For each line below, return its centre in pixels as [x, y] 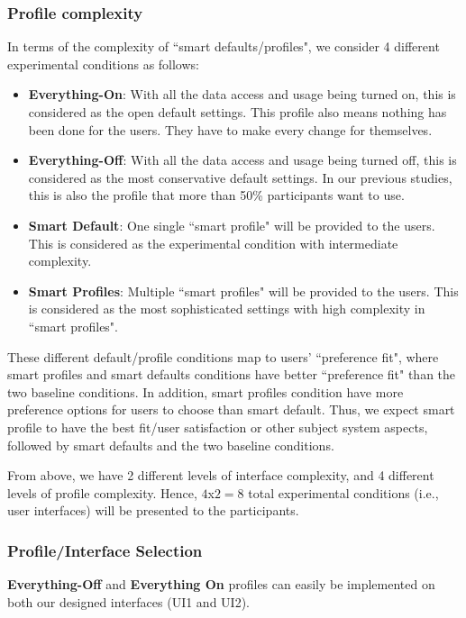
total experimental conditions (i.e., [343, 492]
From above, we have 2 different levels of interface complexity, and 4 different [221, 475]
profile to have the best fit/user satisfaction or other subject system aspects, [218, 427]
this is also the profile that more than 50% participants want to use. [216, 195]
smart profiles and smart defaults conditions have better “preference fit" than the [232, 374]
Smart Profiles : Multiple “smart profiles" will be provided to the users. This [243, 291]
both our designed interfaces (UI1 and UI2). [128, 601]
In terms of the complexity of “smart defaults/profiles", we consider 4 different [224, 46]
